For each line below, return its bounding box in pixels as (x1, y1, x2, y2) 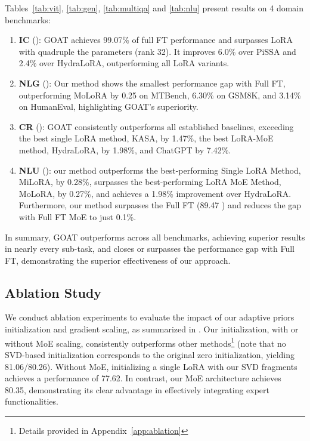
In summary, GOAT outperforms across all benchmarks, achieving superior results (5, 230, 305, 243)
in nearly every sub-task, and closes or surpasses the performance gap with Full (5, 242, 294, 255)
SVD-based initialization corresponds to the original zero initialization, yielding (5, 348, 294, 360)
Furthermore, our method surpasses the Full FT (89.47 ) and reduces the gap (18, 199, 302, 211)
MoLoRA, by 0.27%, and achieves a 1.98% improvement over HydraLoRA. (18, 187, 292, 199)
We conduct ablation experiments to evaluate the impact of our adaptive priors (5, 311, 294, 323)
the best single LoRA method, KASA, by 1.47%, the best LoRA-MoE (18, 132, 274, 144)
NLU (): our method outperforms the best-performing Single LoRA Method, (18, 164, 301, 176)
